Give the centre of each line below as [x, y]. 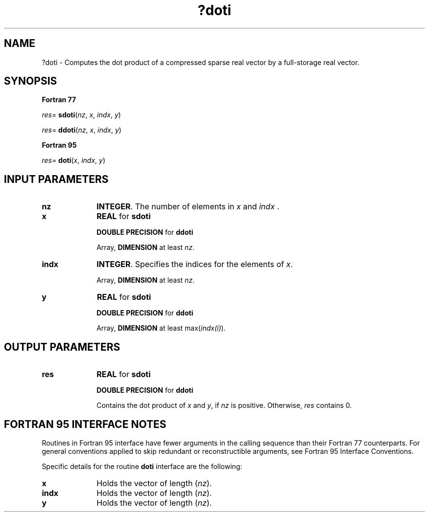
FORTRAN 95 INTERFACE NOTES [85, 424]
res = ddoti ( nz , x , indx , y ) [82, 130]
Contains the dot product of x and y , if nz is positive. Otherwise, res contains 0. [224, 405]
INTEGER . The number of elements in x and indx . [188, 207]
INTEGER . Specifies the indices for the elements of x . [195, 264]
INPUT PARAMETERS [56, 179]
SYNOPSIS [31, 81]
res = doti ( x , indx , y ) [74, 160]
